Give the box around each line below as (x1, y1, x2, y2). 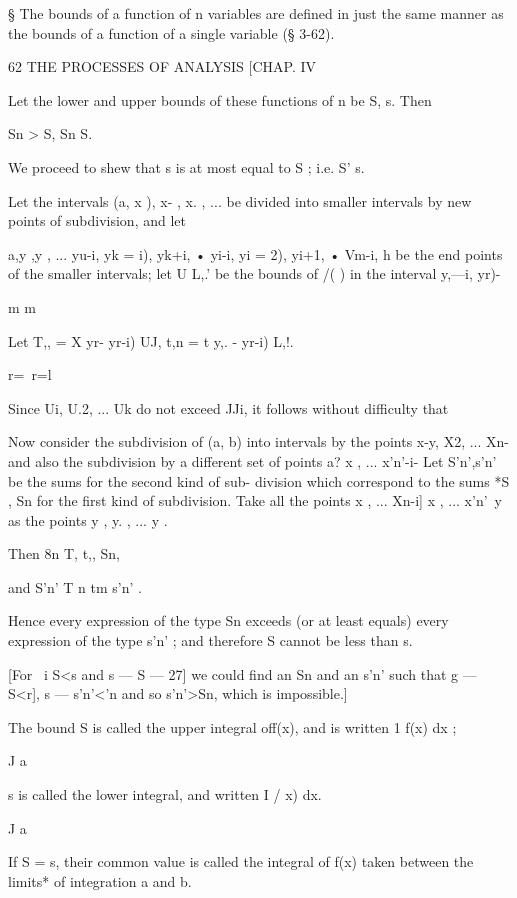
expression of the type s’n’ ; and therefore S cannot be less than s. (8, 630, 413, 651)
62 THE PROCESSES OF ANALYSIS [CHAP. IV (8, 56, 317, 77)
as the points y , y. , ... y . (8, 509, 168, 530)
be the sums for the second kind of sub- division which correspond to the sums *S (8, 470, 510, 491)
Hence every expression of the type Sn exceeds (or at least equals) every (8, 610, 449, 631)
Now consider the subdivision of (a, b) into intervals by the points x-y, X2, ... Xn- (8, 431, 509, 452)
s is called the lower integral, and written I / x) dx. (8, 784, 322, 805)
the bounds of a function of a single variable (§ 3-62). (8, 22, 335, 43)
